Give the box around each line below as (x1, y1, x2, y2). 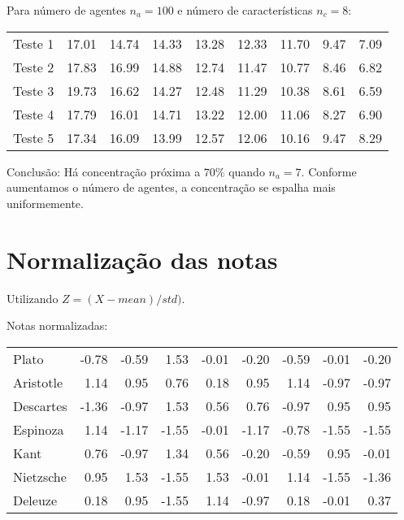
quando (228, 162, 265, 180)
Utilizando (7, 289, 59, 306)
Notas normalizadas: (7, 317, 108, 334)
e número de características (177, 2, 313, 18)
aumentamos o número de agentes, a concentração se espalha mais (7, 179, 336, 196)
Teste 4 (13, 104, 54, 123)
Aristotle (13, 372, 63, 392)
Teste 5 (13, 128, 54, 147)
